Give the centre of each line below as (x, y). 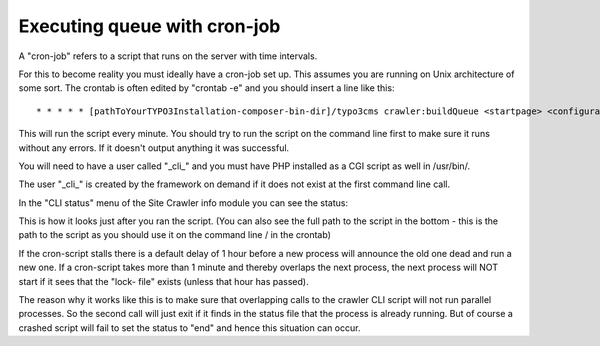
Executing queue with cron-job (149, 26)
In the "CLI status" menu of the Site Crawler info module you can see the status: (183, 202)
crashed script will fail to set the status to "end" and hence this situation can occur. (189, 327)
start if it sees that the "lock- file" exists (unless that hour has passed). (163, 281)
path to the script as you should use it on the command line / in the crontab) (175, 235)
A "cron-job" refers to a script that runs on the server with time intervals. (168, 56)
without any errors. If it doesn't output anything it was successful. (154, 147)
